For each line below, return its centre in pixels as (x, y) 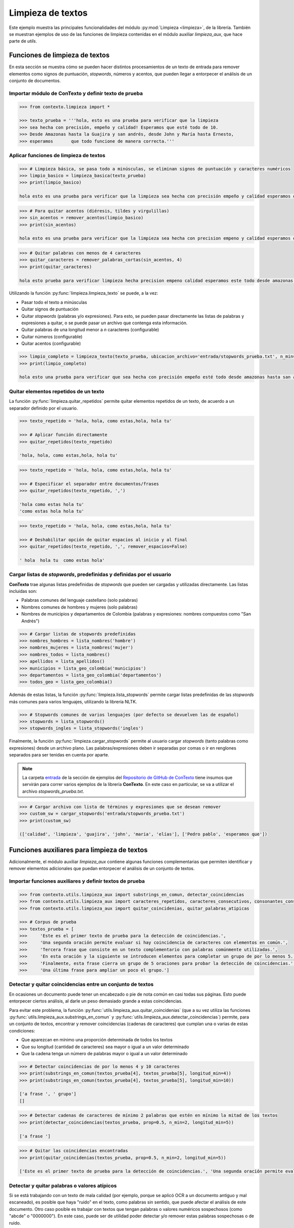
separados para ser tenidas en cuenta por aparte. (59, 755)
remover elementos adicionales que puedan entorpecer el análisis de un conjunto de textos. (102, 868)
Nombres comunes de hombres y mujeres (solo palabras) (79, 607)
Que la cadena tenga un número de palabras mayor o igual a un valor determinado (105, 1053)
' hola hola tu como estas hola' (62, 560)
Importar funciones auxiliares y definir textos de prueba (77, 881)
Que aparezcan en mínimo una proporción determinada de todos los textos (97, 1040)
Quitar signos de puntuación (50, 309)
